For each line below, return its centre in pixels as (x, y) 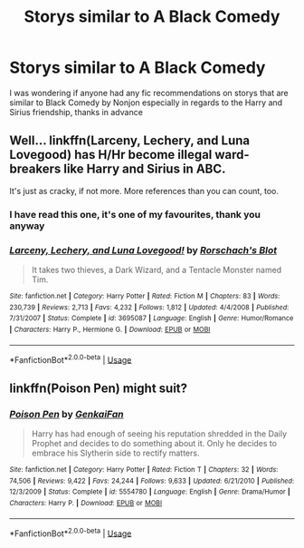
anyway (27, 226)
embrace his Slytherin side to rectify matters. (115, 453)
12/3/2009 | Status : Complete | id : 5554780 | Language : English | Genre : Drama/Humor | (150, 492)
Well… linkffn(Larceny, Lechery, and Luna (130, 141)
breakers (35, 169)
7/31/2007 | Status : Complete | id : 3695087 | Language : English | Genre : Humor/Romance (152, 318)
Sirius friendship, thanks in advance (76, 112)
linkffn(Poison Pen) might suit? (99, 388)
